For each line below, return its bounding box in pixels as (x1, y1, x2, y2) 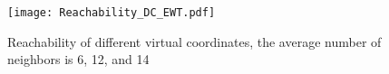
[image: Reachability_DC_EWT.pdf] (7, 6, 216, 19)
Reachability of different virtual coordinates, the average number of (7, 32, 382, 51)
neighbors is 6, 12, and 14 (7, 50, 150, 69)
